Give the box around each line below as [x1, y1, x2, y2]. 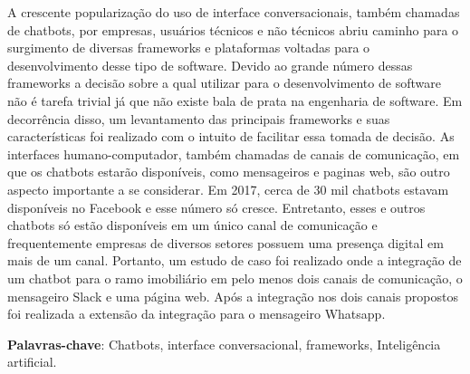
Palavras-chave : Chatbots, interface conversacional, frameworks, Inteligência [7, 334, 441, 353]
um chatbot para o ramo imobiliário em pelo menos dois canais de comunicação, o [7, 268, 463, 287]
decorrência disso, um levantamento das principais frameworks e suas [7, 109, 390, 128]
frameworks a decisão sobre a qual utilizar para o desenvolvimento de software [7, 73, 441, 92]
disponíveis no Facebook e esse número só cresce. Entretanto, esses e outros [7, 197, 426, 216]
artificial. [7, 352, 57, 371]
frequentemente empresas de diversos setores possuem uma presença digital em [7, 233, 444, 252]
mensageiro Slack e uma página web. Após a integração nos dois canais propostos [7, 286, 459, 305]
